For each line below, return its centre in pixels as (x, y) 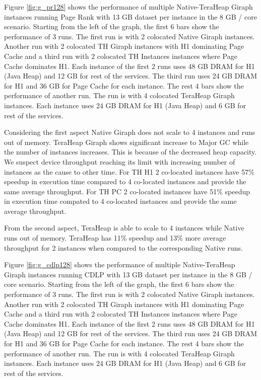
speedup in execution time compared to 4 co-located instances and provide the (125, 181)
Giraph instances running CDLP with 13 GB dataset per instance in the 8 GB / (128, 274)
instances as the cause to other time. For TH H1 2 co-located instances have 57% (129, 171)
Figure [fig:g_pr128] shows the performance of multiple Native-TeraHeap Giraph (128, 7)
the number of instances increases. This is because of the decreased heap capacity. (130, 152)
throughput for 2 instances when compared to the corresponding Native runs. (123, 247)
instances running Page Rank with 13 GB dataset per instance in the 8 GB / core (130, 16)
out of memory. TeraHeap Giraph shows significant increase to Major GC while (126, 142)
